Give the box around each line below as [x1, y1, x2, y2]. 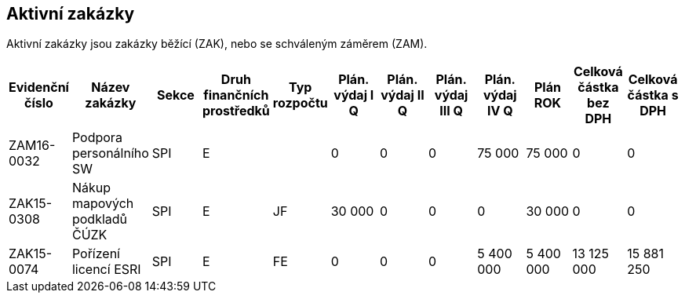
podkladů [71, 211, 128, 228]
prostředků [202, 103, 270, 119]
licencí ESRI [71, 261, 141, 278]
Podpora [71, 129, 122, 146]
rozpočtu [272, 95, 328, 111]
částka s [627, 87, 679, 104]
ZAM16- [9, 137, 56, 154]
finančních [203, 87, 269, 104]
